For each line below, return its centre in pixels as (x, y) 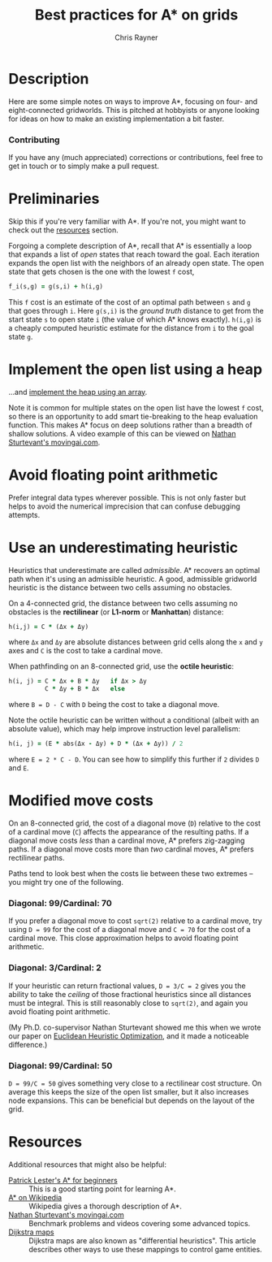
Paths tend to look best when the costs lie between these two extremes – (131, 874)
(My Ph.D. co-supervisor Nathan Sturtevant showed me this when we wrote (135, 1027)
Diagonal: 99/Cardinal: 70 (60, 903)
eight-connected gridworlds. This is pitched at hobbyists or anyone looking (134, 110)
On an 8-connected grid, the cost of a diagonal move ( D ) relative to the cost (135, 823)
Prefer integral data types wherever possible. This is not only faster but (127, 497)
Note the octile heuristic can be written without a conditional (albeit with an (134, 720)
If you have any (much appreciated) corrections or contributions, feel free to (136, 157)
